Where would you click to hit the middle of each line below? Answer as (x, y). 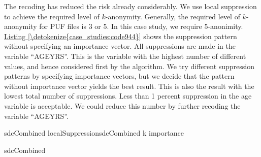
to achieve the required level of (52, 16)
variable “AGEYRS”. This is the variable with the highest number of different (125, 56)
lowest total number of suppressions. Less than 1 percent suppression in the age (128, 96)
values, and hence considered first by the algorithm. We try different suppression (129, 66)
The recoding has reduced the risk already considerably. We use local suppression (130, 6)
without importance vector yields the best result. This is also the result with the (129, 86)
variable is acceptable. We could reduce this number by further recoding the (122, 105)
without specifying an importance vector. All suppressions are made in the (120, 46)
